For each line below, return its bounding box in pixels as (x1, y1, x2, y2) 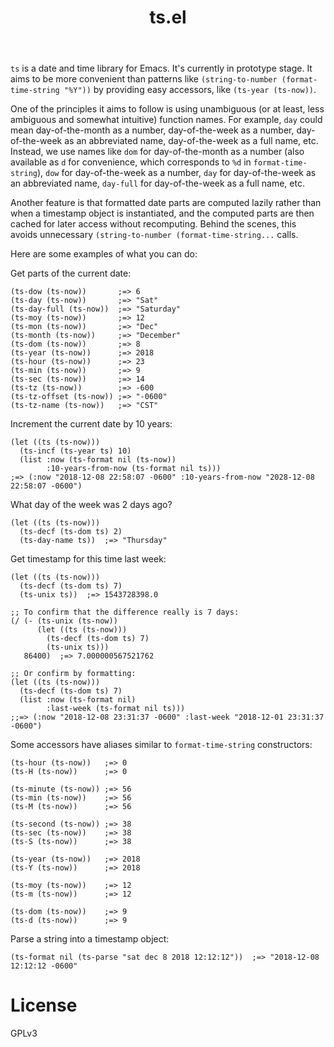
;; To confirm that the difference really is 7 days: (10, 607, 240, 618)
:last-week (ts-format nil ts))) (46, 704, 186, 714)
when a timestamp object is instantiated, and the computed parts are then (10, 207, 315, 220)
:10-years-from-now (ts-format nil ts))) (46, 464, 222, 474)
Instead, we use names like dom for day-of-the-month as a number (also (10, 146, 305, 158)
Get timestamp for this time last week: (10, 553, 167, 565)
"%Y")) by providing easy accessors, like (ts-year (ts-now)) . (63, 84, 317, 96)
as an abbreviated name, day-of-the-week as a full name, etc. (64, 135, 319, 147)
